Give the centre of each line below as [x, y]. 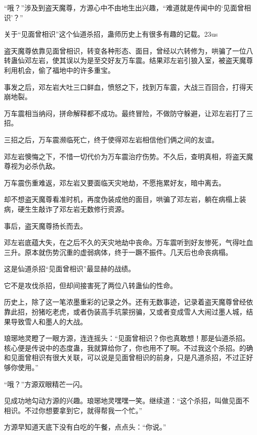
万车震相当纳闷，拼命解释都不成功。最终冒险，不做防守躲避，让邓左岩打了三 [128, 113]
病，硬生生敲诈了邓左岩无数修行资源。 [66, 209]
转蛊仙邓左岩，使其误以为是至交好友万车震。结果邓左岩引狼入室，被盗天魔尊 [128, 60]
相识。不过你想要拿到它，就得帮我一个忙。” [73, 410]
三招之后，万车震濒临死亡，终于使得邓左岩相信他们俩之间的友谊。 [111, 139]
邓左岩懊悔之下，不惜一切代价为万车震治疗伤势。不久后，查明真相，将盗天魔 [128, 156]
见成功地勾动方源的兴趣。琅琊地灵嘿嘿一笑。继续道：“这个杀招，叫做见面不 [127, 401]
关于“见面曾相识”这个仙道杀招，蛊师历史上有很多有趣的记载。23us [111, 34]
